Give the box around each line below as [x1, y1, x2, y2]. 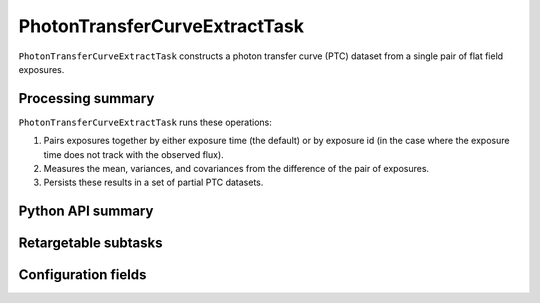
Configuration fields [18, 266, 147, 284]
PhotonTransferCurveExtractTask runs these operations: [18, 116, 272, 128]
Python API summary [18, 203, 154, 220]
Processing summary [18, 90, 155, 107]
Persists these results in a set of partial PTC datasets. [43, 176, 264, 189]
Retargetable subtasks [18, 235, 164, 252]
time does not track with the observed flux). [43, 148, 224, 160]
